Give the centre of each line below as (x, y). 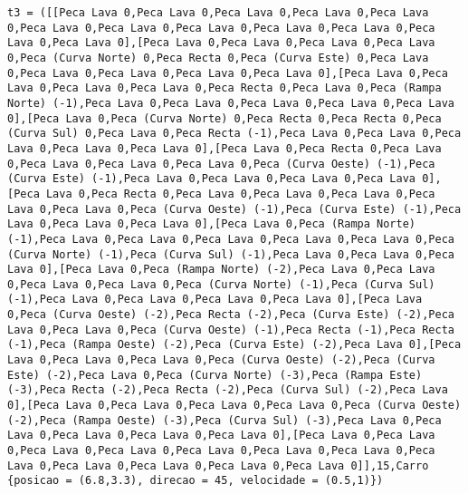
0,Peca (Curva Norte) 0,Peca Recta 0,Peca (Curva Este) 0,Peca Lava (218, 58)
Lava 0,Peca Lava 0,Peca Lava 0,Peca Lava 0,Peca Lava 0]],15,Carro (218, 465)
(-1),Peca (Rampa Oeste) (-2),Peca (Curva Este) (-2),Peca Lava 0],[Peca (234, 345)
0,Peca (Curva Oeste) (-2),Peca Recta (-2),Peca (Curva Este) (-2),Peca (231, 315)
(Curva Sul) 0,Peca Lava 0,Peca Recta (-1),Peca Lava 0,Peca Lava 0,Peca (234, 134)
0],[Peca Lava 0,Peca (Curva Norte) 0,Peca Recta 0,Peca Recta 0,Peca (224, 118)
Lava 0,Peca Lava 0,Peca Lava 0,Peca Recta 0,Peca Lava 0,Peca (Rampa (224, 88)
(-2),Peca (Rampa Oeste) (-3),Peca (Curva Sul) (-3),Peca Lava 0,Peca (224, 420)
